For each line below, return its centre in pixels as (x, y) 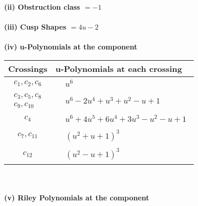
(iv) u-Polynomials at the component (71, 47)
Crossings (28, 68)
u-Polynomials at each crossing (119, 68)
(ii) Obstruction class (42, 7)
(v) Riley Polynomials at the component (77, 197)
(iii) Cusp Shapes (35, 27)
